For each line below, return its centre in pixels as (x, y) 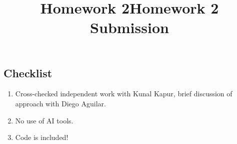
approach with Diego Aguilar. (60, 103)
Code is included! (42, 137)
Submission (129, 27)
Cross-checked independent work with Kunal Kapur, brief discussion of (124, 94)
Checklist (28, 73)
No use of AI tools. (44, 120)
